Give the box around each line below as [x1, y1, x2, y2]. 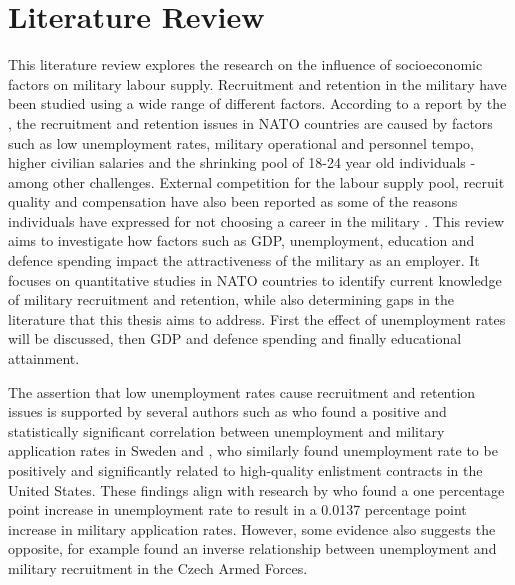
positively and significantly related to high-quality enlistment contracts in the [8, 460, 483, 480]
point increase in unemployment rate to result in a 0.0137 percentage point [8, 499, 467, 520]
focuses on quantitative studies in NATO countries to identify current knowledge [8, 269, 502, 290]
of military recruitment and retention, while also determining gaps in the [8, 289, 455, 310]
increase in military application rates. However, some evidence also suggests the [8, 518, 496, 539]
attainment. [8, 348, 80, 369]
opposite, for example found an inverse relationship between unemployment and [8, 538, 497, 559]
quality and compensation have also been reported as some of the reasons [8, 191, 458, 212]
